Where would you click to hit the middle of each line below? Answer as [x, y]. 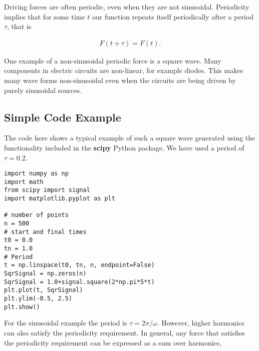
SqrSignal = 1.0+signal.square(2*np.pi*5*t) [79, 282]
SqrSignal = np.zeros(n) [45, 274]
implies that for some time [45, 16]
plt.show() [22, 307]
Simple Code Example [63, 117]
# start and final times [45, 232]
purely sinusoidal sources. [43, 90]
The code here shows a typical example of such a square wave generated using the [130, 138]
